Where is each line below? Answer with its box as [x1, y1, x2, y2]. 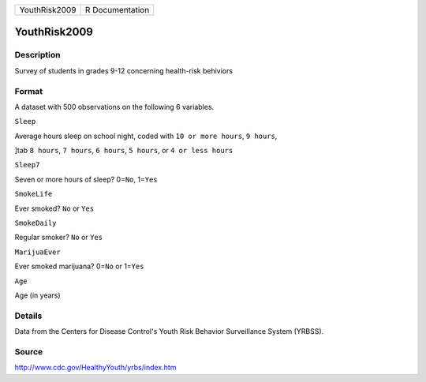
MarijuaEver [14, 247, 61, 257]
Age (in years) [14, 290, 61, 300]
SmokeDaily [14, 219, 57, 228]
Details [14, 310, 43, 321]
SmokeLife [14, 189, 53, 199]
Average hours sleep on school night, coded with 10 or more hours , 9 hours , [14, 131, 278, 140]
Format [14, 85, 43, 96]
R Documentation [84, 5, 150, 15]
